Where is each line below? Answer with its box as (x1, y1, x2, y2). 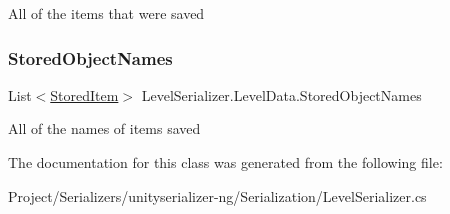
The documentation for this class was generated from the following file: (8, 152, 443, 172)
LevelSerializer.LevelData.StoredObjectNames (141, 84, 422, 105)
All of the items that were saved (8, 3, 205, 23)
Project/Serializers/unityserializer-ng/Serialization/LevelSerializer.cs (8, 185, 427, 206)
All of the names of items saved (8, 118, 201, 139)
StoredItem (50, 84, 119, 105)
